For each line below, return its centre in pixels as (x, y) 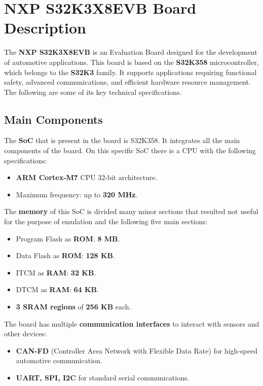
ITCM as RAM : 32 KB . (56, 272)
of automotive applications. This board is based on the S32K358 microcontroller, (131, 62)
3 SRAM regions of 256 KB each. (73, 307)
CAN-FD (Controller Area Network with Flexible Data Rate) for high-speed (137, 350)
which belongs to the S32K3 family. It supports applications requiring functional (130, 72)
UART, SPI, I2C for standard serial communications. (103, 377)
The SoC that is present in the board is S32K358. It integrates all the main (122, 140)
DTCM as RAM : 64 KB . (57, 289)
